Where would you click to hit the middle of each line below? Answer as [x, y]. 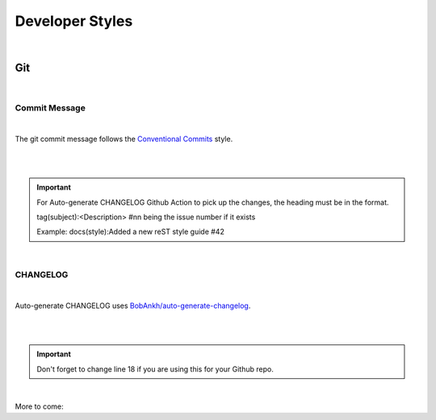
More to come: [39, 406]
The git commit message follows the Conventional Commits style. [124, 139]
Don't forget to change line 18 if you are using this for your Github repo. [155, 369]
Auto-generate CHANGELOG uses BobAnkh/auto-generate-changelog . [133, 306]
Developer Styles [74, 21]
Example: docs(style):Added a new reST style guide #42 [131, 232]
